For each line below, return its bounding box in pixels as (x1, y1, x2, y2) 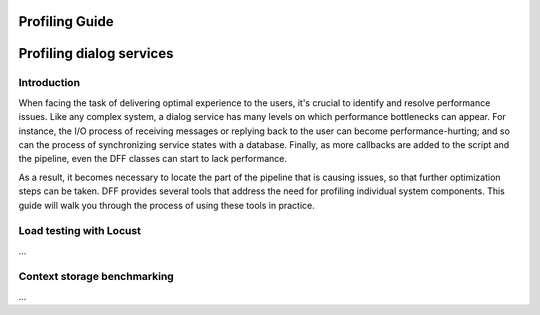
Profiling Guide (18, 13, 114, 30)
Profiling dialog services (18, 45, 174, 62)
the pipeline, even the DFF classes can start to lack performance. (18, 153, 287, 165)
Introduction (18, 76, 80, 90)
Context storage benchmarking (18, 270, 174, 284)
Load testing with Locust (18, 224, 142, 238)
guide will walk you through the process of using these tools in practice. (18, 199, 315, 211)
